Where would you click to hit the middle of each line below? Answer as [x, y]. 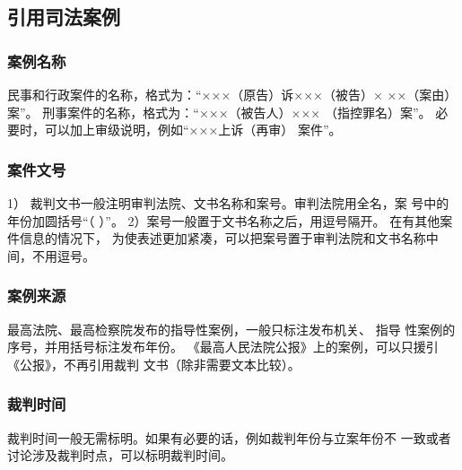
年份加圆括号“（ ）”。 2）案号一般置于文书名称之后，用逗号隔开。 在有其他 [224, 220]
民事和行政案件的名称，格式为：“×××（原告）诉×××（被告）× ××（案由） [232, 94]
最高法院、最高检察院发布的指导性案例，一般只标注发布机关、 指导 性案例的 [231, 329]
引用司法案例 [64, 17]
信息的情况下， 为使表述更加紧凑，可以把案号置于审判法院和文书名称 [222, 238]
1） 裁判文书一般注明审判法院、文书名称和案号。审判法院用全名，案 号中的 [228, 203]
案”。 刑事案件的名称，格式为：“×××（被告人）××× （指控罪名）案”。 [219, 112]
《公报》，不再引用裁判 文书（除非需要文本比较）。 [154, 364]
